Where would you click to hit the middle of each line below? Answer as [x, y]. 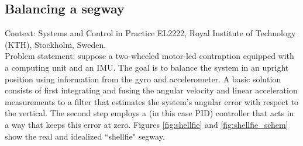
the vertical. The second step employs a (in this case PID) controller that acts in [149, 113]
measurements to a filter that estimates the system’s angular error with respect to [152, 101]
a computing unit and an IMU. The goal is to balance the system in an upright [147, 67]
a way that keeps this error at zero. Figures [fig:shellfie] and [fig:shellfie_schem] [147, 124]
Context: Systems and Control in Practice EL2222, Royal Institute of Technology [150, 33]
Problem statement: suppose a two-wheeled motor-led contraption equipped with [149, 56]
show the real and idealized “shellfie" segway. [85, 136]
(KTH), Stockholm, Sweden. [56, 44]
